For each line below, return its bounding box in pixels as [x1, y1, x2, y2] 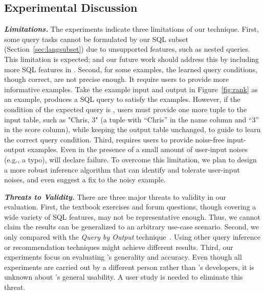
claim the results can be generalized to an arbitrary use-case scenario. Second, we [4, 221, 259, 232]
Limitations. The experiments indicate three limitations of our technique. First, [4, 24, 259, 34]
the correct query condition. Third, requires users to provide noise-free [4, 134, 225, 144]
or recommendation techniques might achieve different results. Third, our [4, 241, 233, 252]
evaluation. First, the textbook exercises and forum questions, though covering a [4, 201, 256, 212]
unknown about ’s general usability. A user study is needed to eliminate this [4, 271, 243, 282]
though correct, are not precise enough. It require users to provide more [4, 74, 229, 85]
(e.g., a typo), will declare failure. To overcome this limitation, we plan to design [4, 154, 257, 164]
